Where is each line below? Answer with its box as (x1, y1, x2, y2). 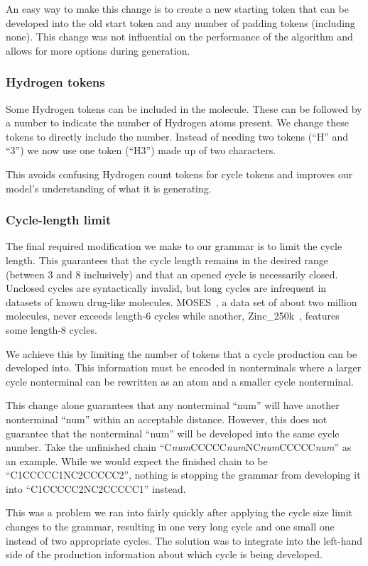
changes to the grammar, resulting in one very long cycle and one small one (6, 519, 335, 534)
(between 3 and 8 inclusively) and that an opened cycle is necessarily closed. (6, 266, 338, 281)
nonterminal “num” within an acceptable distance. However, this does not (6, 411, 328, 426)
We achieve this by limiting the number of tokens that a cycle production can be (6, 346, 357, 361)
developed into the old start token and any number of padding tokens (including (6, 15, 355, 30)
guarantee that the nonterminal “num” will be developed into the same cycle (6, 425, 340, 440)
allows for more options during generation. (6, 43, 190, 58)
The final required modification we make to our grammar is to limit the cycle (6, 239, 342, 254)
